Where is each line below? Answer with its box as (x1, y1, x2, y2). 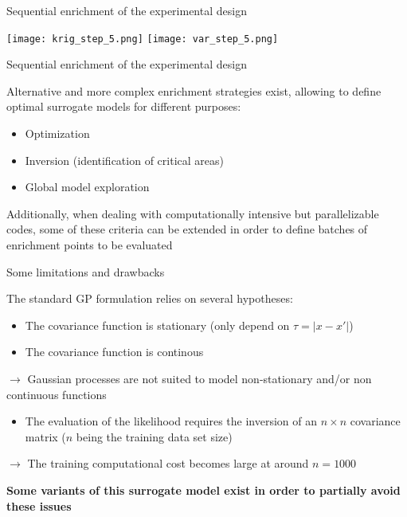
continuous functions (6, 386, 107, 402)
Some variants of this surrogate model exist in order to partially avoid (6, 481, 401, 498)
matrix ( (25, 428, 66, 445)
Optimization (25, 125, 90, 142)
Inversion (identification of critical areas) (25, 151, 224, 168)
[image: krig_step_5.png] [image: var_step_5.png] (6, 33, 279, 45)
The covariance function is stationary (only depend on (25, 316, 290, 333)
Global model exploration (25, 178, 150, 195)
